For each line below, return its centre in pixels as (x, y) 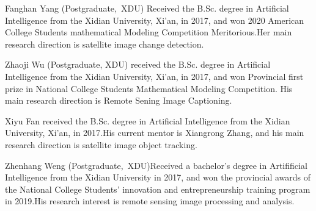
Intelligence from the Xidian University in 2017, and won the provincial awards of (158, 177)
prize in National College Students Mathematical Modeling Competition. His (149, 88)
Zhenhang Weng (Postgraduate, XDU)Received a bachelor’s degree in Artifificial (156, 165)
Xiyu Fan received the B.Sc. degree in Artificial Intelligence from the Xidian (148, 120)
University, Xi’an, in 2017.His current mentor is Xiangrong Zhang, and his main (155, 133)
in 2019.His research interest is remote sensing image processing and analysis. (150, 201)
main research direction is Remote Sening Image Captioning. (119, 100)
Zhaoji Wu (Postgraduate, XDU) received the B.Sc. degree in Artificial (138, 64)
